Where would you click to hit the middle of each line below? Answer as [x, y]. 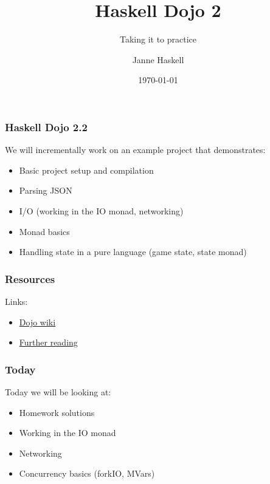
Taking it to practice [158, 39]
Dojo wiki [37, 322]
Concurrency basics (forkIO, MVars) [87, 473]
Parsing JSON [46, 190]
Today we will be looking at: [58, 391]
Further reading [48, 342]
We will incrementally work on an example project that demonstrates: [135, 150]
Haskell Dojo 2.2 [46, 127]
